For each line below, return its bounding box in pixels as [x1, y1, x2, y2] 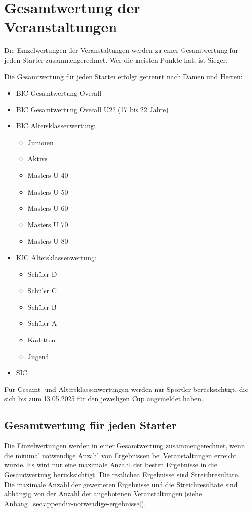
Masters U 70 [27, 219, 68, 229]
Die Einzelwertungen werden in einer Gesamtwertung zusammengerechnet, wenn [4, 440, 245, 451]
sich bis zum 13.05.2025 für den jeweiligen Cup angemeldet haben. [4, 393, 203, 404]
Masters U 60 [27, 203, 68, 213]
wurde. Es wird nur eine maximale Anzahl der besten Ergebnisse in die [4, 460, 217, 470]
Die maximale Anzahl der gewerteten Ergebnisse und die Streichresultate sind [4, 479, 238, 489]
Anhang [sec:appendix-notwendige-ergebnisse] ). [4, 498, 146, 508]
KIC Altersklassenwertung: [16, 252, 96, 263]
